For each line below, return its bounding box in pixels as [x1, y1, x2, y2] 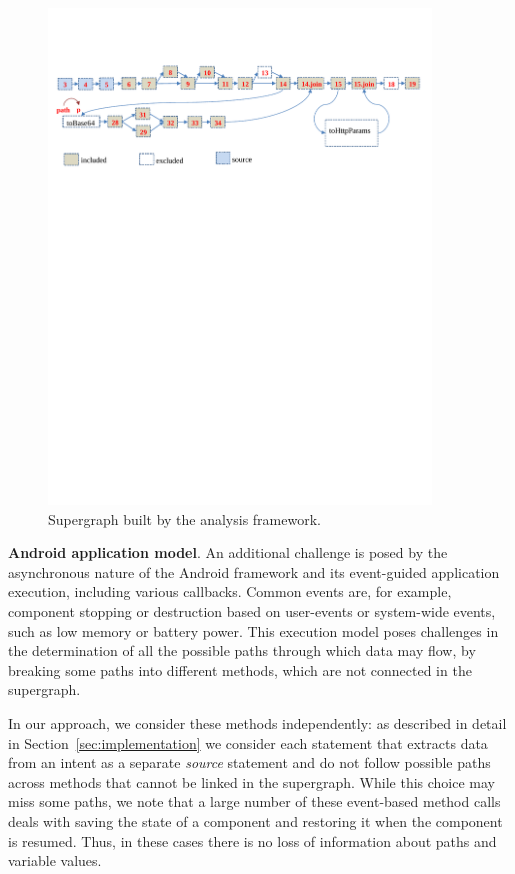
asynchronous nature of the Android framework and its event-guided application [8, 561, 500, 582]
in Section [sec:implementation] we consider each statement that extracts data [8, 732, 488, 753]
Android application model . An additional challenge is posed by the [8, 542, 448, 563]
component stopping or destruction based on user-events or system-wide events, [8, 601, 496, 622]
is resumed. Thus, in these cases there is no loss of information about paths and [8, 830, 497, 851]
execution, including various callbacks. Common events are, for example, [8, 581, 452, 602]
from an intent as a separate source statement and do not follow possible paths [8, 752, 491, 773]
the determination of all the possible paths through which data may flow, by [8, 640, 476, 661]
